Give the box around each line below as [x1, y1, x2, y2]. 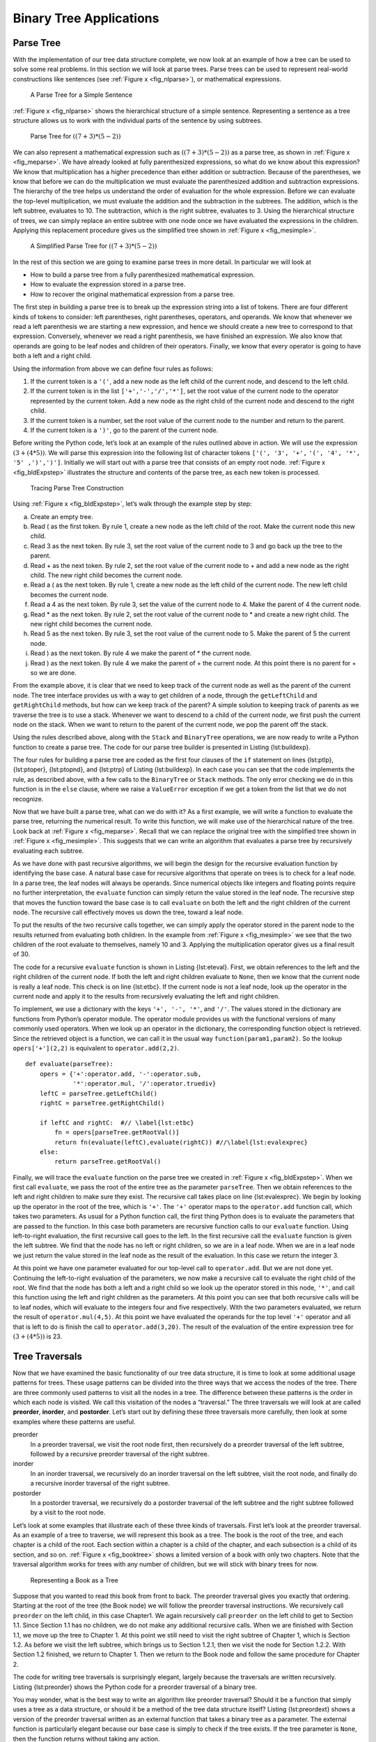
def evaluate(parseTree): [25, 1060, 114, 1068]
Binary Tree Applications [13, 10, 159, 26]
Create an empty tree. [30, 512, 93, 521]
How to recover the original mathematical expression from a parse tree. [30, 290, 235, 298]
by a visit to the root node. [30, 1509, 106, 1517]
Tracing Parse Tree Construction [30, 484, 124, 492]
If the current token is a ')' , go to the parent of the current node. [30, 426, 219, 434]
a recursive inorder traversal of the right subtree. [30, 1479, 171, 1488]
